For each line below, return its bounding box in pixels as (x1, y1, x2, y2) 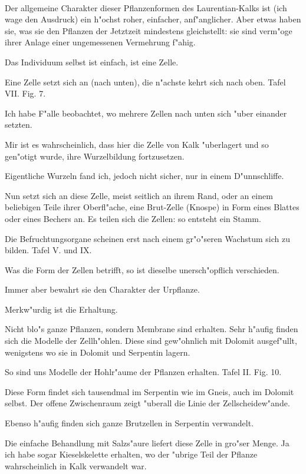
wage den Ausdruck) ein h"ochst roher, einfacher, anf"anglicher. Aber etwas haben (5, 13, 301, 25)
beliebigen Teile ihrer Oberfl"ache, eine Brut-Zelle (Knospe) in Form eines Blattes (5, 201, 300, 213)
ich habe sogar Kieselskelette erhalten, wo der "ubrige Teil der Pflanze (5, 448, 258, 460)
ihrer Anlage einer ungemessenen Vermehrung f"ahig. (5, 36, 196, 48)
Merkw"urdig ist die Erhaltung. (5, 303, 118, 315)
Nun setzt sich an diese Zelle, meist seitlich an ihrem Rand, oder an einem (5, 189, 273, 201)
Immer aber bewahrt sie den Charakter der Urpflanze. (5, 283, 200, 296)
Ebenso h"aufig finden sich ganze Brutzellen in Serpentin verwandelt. (5, 417, 254, 429)
